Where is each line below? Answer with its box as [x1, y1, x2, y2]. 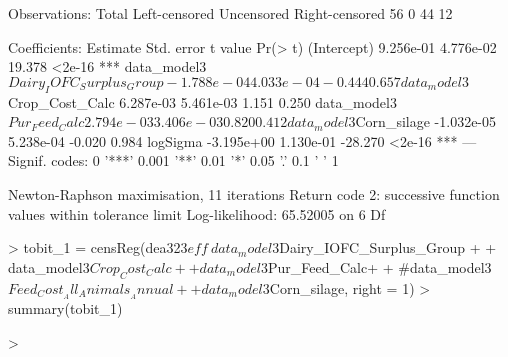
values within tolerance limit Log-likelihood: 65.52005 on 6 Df [8, 203, 386, 224]
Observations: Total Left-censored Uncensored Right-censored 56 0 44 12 [8, 3, 453, 23]
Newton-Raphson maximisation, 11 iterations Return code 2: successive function [8, 183, 500, 204]
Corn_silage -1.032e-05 [355, 111, 497, 132]
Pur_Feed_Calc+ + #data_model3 [267, 256, 492, 277]
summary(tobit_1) [8, 298, 123, 319]
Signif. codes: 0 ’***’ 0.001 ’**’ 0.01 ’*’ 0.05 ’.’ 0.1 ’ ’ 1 [8, 150, 339, 171]
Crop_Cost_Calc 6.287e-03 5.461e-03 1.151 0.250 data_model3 [8, 91, 397, 112]
